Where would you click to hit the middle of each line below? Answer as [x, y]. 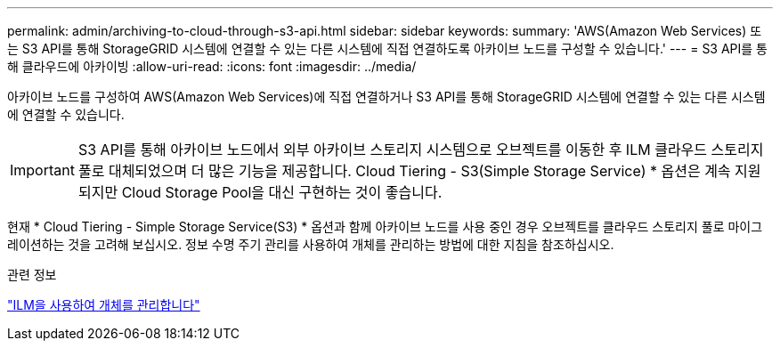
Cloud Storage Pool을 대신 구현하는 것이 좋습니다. [282, 192]
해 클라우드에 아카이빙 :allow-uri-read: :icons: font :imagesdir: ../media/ [212, 66]
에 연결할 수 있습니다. [66, 114]
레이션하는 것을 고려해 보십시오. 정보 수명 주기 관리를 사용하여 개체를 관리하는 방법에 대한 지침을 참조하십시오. [311, 244]
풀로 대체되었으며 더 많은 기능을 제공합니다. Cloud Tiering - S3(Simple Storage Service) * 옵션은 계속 [404, 171]
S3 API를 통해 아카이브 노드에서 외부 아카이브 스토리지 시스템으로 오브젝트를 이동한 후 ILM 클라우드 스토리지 [421, 150]
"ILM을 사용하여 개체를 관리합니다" [104, 305]
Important [42, 170]
